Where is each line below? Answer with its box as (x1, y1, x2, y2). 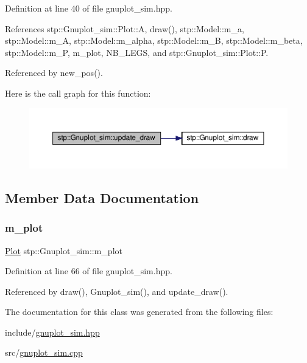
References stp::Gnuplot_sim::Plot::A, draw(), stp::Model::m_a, (5, 22, 244, 35)
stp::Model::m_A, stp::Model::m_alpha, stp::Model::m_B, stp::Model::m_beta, (5, 34, 303, 47)
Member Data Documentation (5, 188, 199, 207)
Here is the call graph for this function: (5, 86, 151, 99)
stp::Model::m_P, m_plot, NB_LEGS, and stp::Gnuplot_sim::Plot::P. (5, 46, 269, 58)
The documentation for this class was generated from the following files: (5, 305, 273, 318)
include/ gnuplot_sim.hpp (5, 325, 100, 338)
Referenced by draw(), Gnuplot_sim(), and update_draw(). (5, 285, 228, 297)
